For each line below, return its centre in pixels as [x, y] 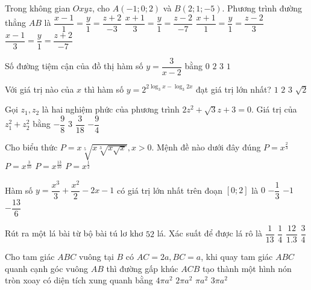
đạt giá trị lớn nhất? [234, 89]
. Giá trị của [274, 109]
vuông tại [96, 257]
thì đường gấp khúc [142, 268]
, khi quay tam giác [237, 257]
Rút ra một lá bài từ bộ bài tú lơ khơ [74, 233]
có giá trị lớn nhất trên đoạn [170, 190]
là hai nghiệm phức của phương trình [111, 109]
